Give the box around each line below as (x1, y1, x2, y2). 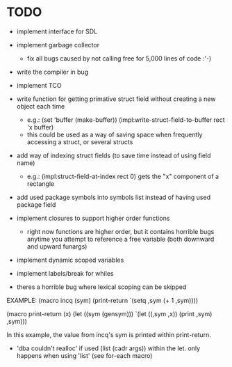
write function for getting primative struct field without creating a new (16, 95, 216, 103)
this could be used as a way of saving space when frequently (26, 130, 203, 139)
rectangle (26, 179, 55, 188)
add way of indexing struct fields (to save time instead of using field (16, 151, 211, 159)
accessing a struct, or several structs (26, 137, 133, 146)
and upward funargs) (26, 242, 88, 251)
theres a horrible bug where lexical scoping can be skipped (16, 283, 187, 291)
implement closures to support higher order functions (16, 214, 170, 222)
